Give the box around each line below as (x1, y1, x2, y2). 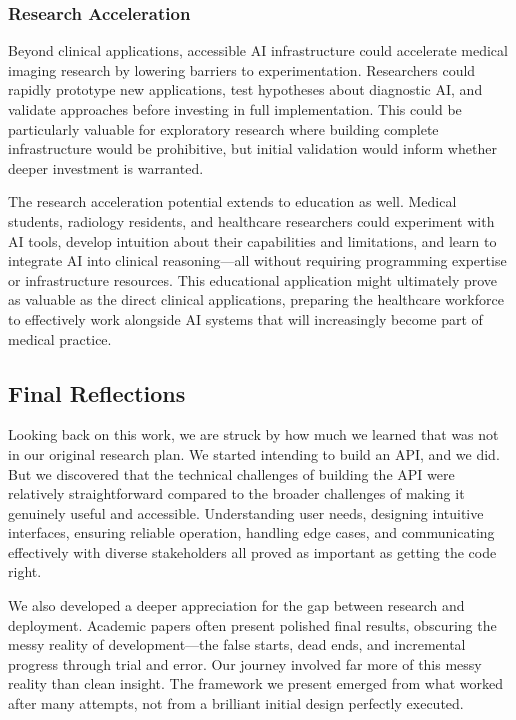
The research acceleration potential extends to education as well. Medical (8, 191, 457, 212)
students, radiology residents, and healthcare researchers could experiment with (8, 210, 495, 231)
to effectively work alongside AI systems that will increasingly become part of (8, 308, 483, 329)
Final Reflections (8, 377, 186, 408)
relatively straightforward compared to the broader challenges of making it (8, 483, 465, 504)
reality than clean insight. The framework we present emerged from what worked (8, 673, 504, 694)
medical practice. (8, 328, 112, 349)
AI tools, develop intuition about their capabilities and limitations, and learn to (8, 230, 497, 251)
